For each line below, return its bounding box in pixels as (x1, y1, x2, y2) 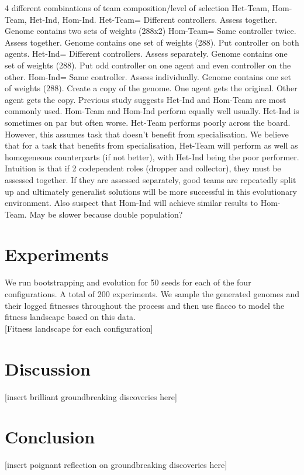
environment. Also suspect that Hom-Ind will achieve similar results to (5, 197, 258, 209)
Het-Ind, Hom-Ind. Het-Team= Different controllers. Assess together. (29, 13, 277, 25)
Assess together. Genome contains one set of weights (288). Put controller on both (5, 36, 299, 48)
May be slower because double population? (29, 208, 183, 220)
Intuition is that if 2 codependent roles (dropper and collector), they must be (5, 162, 281, 174)
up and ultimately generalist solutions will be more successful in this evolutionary (5, 185, 298, 197)
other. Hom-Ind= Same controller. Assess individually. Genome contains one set (5, 70, 291, 82)
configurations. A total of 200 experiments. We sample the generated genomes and (5, 288, 300, 300)
